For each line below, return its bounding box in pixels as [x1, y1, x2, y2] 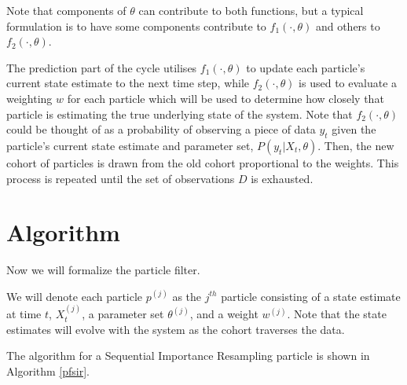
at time [6, 306, 42, 322]
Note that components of [6, 2, 126, 18]
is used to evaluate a [299, 75, 398, 91]
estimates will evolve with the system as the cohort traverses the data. [6, 321, 345, 337]
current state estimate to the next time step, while [6, 75, 250, 91]
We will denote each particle [6, 288, 143, 304]
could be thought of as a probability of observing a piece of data [6, 121, 316, 137]
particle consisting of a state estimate [221, 288, 401, 304]
